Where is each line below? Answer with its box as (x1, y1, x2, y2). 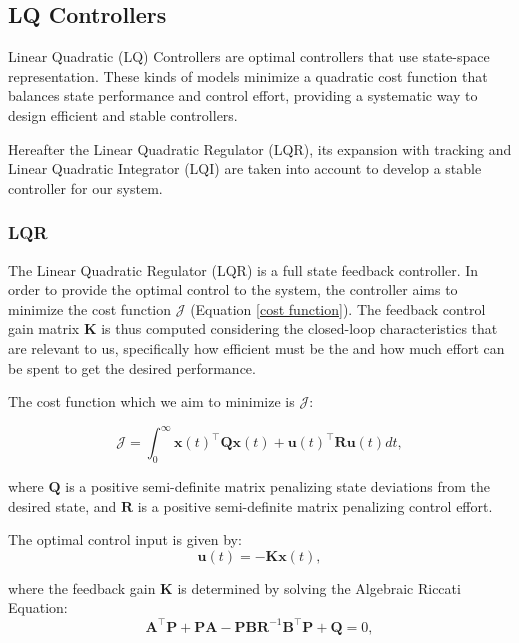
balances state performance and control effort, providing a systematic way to (8, 85, 478, 106)
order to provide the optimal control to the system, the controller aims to (8, 279, 458, 300)
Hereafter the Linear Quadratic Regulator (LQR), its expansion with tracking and (8, 138, 512, 159)
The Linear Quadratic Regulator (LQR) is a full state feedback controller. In (8, 259, 479, 280)
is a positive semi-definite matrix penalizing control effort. (137, 495, 493, 516)
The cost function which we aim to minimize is (8, 391, 295, 412)
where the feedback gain (8, 577, 156, 598)
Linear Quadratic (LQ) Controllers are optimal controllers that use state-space (8, 46, 490, 67)
